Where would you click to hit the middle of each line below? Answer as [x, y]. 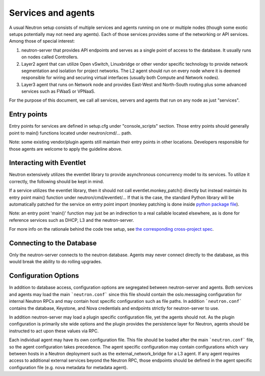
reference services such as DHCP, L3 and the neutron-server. [72, 220]
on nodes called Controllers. [50, 57]
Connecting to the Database [53, 243]
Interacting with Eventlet [47, 163]
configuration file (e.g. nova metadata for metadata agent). [68, 367]
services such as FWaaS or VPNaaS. [58, 91]
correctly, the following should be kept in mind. [56, 181]
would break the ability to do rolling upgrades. [56, 262]
